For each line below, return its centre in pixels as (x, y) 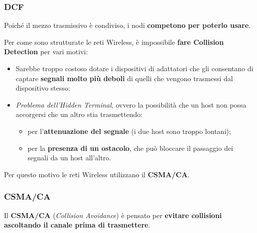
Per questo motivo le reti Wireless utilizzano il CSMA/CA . (97, 174)
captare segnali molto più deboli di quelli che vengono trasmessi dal (124, 78)
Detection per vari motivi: (46, 52)
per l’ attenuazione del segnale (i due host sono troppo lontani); (129, 131)
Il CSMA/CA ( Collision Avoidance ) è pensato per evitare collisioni (113, 215)
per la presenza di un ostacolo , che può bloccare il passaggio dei (130, 148)
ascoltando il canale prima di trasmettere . (77, 225)
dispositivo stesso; (43, 88)
